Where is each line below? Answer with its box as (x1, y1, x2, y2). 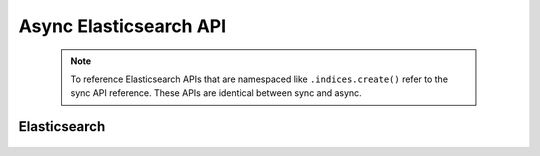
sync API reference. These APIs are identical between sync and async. (70, 87, 362, 99)
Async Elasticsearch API (18, 15, 227, 37)
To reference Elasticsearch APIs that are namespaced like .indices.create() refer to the (70, 73, 449, 85)
